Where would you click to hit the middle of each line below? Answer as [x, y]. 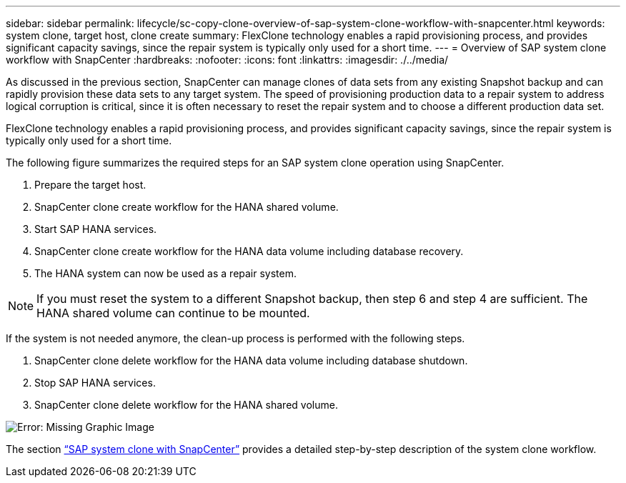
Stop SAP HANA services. [95, 383]
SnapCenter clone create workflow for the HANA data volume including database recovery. [249, 251]
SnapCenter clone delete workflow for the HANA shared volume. [186, 405]
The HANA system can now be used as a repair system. [166, 273]
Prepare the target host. [90, 185]
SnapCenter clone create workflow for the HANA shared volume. [187, 207]
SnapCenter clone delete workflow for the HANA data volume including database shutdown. [251, 360]
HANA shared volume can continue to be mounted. [173, 313]
